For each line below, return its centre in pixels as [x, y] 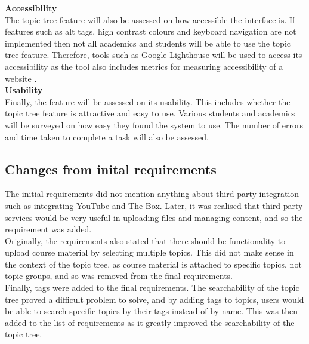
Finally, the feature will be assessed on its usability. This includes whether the [148, 101]
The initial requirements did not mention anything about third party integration [152, 194]
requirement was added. [48, 229]
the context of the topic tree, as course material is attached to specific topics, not [153, 264]
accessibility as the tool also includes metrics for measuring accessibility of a [144, 66]
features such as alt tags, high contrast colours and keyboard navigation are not [151, 31]
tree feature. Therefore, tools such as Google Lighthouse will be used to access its [154, 55]
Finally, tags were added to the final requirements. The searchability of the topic [152, 288]
